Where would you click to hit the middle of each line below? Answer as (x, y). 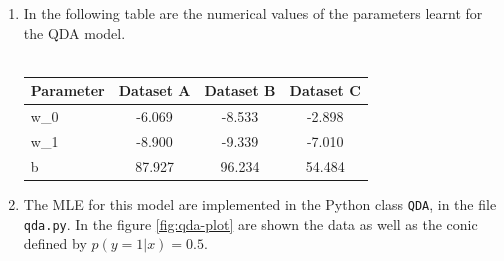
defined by (55, 243)
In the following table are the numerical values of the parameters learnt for (253, 13)
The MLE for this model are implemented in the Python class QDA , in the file (260, 203)
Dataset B (240, 90)
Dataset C (325, 90)
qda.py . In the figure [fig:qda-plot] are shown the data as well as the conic (250, 223)
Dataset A (154, 90)
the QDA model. (74, 32)
